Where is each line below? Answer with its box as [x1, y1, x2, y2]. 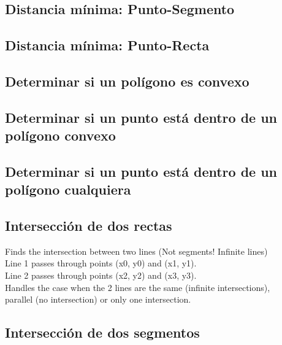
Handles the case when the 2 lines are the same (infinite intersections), [5, 281, 270, 293]
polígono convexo [5, 126, 116, 145]
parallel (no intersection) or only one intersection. [5, 293, 191, 306]
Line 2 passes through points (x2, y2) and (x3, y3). [5, 269, 197, 282]
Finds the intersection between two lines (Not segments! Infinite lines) [5, 244, 268, 257]
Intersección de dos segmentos [5, 323, 200, 342]
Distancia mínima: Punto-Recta [5, 36, 210, 55]
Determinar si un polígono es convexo [5, 71, 250, 90]
